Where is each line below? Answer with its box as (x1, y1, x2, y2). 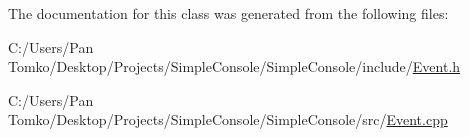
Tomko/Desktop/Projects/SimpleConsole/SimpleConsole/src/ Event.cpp (8, 109, 448, 130)
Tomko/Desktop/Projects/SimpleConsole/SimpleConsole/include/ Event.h (8, 56, 461, 77)
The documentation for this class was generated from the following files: (8, 3, 449, 23)
